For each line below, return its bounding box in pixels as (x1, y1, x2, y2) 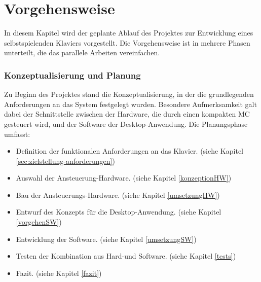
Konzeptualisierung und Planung (4, 68, 141, 81)
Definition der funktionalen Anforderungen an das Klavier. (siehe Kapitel (16, 146, 243, 156)
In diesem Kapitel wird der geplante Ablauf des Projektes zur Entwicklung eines (4, 27, 253, 38)
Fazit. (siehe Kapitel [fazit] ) (16, 267, 102, 278)
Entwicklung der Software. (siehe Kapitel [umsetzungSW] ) (16, 233, 197, 244)
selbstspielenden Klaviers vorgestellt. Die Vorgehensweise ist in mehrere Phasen (4, 37, 250, 48)
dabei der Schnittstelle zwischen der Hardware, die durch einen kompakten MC (4, 109, 250, 119)
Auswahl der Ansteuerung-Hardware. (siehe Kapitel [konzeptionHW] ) (16, 172, 232, 183)
